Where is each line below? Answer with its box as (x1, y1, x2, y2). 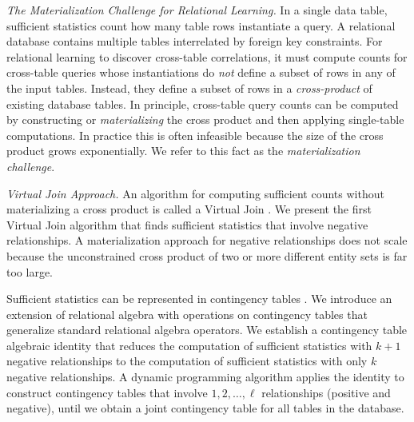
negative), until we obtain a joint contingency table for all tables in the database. (6, 400, 404, 416)
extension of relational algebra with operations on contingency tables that (6, 305, 368, 322)
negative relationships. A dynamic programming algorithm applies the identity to (6, 368, 404, 385)
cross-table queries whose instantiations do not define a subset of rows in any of (6, 64, 396, 81)
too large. (6, 263, 53, 280)
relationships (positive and (261, 384, 391, 400)
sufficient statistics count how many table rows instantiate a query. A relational (6, 17, 396, 34)
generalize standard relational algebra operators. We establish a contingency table (6, 321, 408, 338)
